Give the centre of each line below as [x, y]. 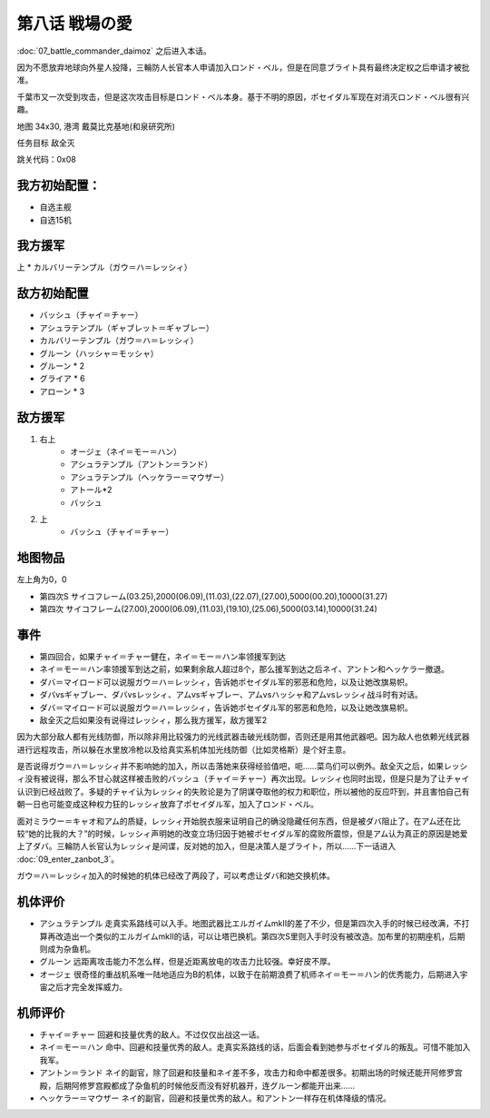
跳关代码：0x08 [46, 160]
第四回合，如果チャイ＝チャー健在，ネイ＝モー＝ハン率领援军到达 [162, 656]
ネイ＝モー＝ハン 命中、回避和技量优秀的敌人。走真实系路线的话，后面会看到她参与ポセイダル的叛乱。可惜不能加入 [255, 1047]
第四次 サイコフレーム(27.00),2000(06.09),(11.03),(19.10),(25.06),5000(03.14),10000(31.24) [208, 609]
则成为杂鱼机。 [67, 948]
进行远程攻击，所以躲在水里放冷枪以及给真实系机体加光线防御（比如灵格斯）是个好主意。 [184, 749]
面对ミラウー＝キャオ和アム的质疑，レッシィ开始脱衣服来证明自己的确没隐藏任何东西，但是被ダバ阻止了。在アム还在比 [239, 821]
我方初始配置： [59, 186]
